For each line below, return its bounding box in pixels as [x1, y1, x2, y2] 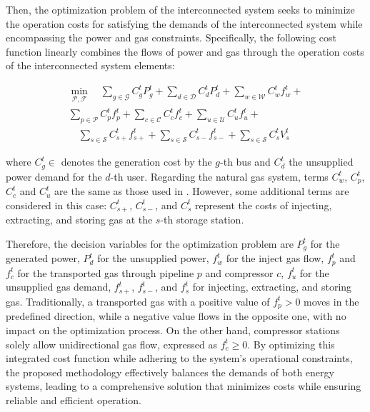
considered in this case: [6, 197, 107, 212]
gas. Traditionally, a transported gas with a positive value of [6, 293, 270, 308]
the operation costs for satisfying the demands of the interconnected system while [6, 16, 363, 31]
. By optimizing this [247, 336, 335, 351]
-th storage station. [160, 212, 244, 227]
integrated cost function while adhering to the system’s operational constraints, [6, 351, 353, 366]
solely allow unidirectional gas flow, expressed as [6, 336, 218, 351]
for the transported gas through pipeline [17, 265, 194, 280]
